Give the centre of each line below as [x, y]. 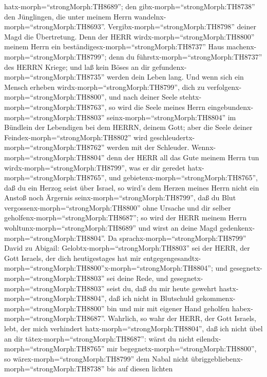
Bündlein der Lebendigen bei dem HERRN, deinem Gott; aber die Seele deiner [128, 127]
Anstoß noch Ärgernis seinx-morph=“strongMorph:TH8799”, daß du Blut [120, 197]
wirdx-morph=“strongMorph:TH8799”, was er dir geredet [95, 167]
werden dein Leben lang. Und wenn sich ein [175, 77]
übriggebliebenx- [217, 358]
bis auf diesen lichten [140, 369]
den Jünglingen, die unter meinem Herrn [68, 16]
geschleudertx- [172, 137]
